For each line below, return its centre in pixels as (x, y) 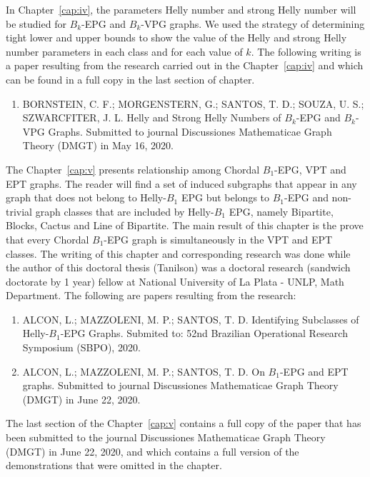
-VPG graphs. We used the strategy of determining (253, 23)
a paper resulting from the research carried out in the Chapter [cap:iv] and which (185, 65)
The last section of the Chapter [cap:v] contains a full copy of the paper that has (184, 423)
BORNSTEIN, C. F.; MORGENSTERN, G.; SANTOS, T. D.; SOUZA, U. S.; (193, 103)
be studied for (36, 23)
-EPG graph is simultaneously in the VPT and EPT (218, 239)
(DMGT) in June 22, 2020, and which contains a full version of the (152, 451)
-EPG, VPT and (310, 169)
